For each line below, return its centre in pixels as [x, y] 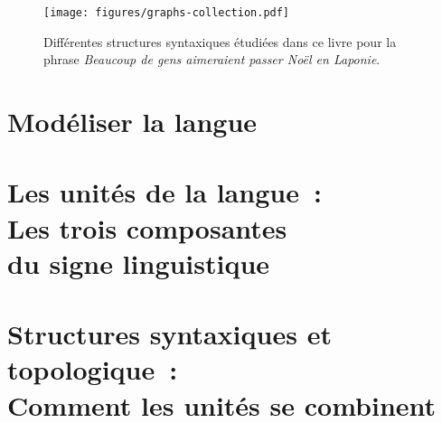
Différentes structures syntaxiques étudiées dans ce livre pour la [220, 41]
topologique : [93, 369]
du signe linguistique [139, 263]
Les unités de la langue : [165, 192]
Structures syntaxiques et [169, 334]
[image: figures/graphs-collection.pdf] [167, 13]
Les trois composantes [147, 227]
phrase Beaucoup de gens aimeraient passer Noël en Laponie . [212, 59]
